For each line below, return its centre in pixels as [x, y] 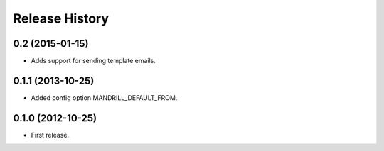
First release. [50, 135]
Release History [61, 18]
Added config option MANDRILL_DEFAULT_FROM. [104, 97]
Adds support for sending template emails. [94, 61]
